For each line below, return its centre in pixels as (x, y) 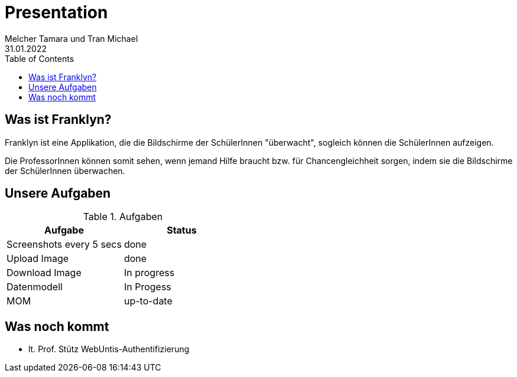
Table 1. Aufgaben (123, 217)
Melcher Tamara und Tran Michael (71, 38)
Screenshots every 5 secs (64, 245)
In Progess (147, 287)
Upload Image (38, 259)
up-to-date (148, 301)
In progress (149, 273)
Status (182, 230)
